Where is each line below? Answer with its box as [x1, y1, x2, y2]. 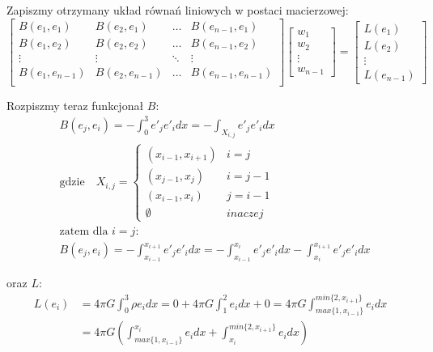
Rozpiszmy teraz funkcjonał [6, 96, 144, 113]
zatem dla [59, 225, 108, 237]
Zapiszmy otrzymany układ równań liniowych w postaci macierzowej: [6, 2, 349, 18]
